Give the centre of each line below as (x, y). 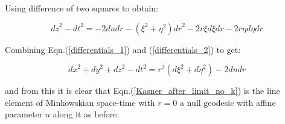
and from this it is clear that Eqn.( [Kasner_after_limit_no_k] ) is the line (142, 91)
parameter (24, 114)
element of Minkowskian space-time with (80, 102)
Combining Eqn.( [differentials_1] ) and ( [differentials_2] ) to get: (123, 49)
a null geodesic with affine (228, 102)
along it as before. (86, 114)
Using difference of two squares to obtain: (82, 8)
